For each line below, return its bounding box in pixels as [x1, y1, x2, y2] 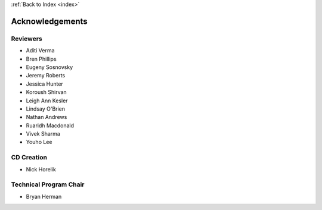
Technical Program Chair [11, 180, 85, 189]
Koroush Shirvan [26, 89, 67, 96]
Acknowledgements [11, 16, 88, 26]
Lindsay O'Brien [26, 105, 66, 112]
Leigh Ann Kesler [26, 97, 68, 104]
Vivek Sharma [26, 130, 61, 137]
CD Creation [11, 153, 48, 162]
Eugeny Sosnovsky [26, 63, 73, 71]
